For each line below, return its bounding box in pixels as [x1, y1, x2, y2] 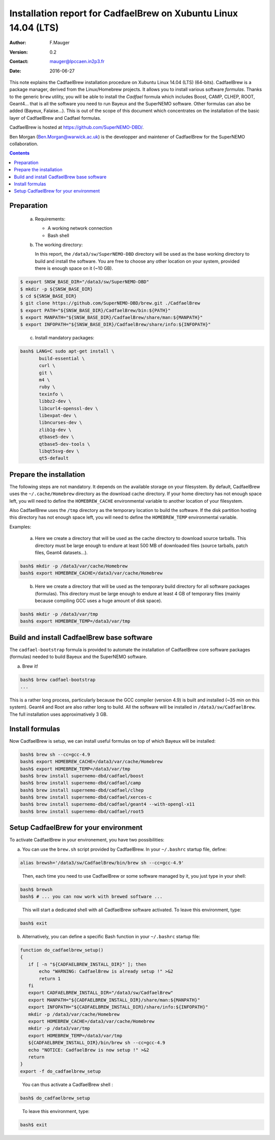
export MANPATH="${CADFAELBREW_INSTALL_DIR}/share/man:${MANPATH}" [28, 997, 201, 1003]
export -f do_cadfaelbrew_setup [20, 1068, 101, 1074]
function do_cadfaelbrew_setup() [20, 947, 104, 953]
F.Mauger [49, 40, 70, 46]
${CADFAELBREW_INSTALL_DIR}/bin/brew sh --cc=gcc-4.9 [28, 1040, 166, 1046]
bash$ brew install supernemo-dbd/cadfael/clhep [20, 787, 144, 793]
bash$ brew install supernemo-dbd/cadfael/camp [20, 780, 141, 786]
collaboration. [9, 141, 38, 147]
